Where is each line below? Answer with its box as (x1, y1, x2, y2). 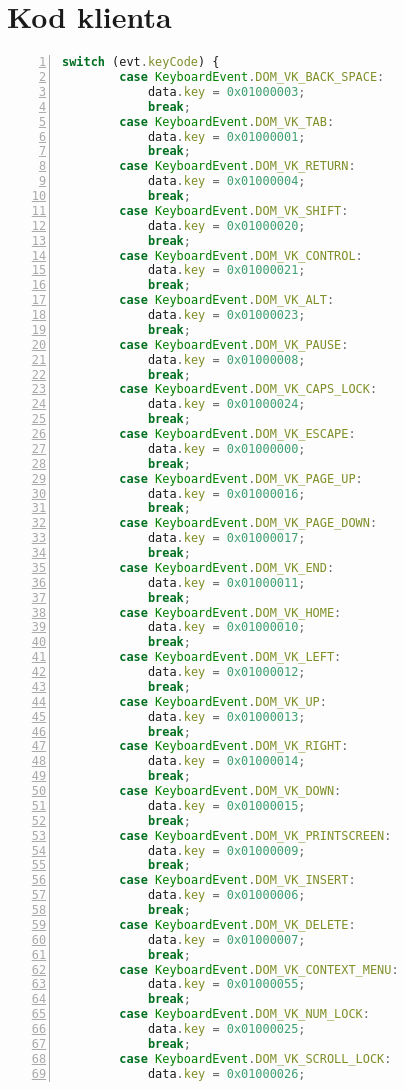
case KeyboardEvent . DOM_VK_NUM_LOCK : (119, 1007, 370, 1022)
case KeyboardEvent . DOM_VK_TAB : (119, 114, 335, 129)
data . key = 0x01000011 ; (147, 575, 306, 590)
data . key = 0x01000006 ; (147, 888, 306, 903)
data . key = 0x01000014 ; (147, 754, 306, 769)
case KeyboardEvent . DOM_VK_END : (119, 560, 335, 575)
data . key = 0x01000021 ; (147, 263, 306, 278)
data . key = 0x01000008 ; (147, 352, 306, 367)
